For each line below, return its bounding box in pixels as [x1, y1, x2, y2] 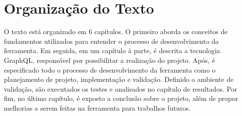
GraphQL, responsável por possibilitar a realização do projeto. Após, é [4, 55, 215, 65]
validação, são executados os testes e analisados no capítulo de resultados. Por [4, 83, 238, 94]
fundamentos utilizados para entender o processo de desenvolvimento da [4, 36, 219, 46]
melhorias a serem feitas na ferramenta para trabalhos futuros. [4, 102, 191, 113]
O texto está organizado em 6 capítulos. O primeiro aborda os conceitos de [4, 26, 228, 37]
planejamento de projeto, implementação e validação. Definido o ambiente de [4, 74, 234, 84]
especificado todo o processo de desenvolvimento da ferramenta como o [4, 64, 216, 75]
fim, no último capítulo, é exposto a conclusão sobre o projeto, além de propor [4, 93, 238, 103]
